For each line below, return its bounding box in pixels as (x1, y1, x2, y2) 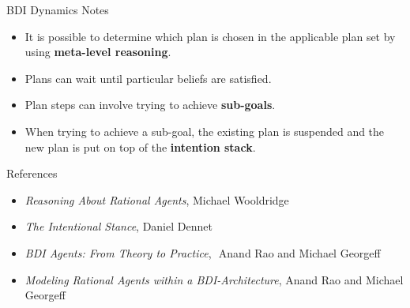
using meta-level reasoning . (24, 43, 171, 60)
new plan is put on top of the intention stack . (24, 138, 256, 155)
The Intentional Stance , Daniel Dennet (24, 218, 213, 235)
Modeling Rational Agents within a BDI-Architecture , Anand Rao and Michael (24, 271, 404, 287)
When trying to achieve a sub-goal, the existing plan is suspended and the (24, 122, 385, 139)
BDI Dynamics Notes (6, 2, 109, 17)
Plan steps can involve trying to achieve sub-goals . (24, 96, 276, 113)
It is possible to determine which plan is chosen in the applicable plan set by (24, 28, 396, 44)
